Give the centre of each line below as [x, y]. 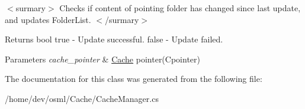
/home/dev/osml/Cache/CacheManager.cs [82, 98]
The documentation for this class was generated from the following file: [134, 79]
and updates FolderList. [48, 19]
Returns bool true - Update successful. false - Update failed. [114, 39]
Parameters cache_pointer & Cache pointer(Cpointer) [102, 59]
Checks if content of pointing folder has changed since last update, [180, 8]
